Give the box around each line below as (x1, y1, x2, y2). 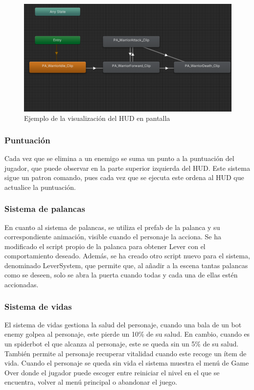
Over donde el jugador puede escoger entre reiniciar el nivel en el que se (4, 367, 220, 377)
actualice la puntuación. (4, 182, 76, 192)
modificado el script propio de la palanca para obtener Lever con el (4, 241, 206, 251)
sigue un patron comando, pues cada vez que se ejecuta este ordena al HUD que (4, 172, 244, 183)
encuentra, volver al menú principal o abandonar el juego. (4, 377, 177, 387)
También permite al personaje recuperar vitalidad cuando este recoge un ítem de (4, 348, 247, 358)
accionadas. (4, 279, 39, 290)
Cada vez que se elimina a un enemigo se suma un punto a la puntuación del (4, 153, 234, 163)
